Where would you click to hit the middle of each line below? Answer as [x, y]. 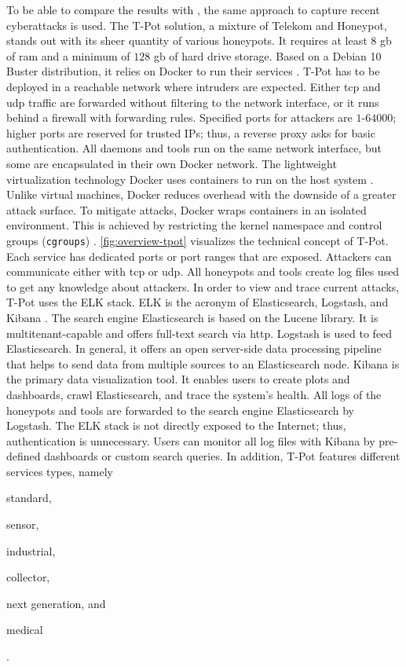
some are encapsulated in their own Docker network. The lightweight [172, 163]
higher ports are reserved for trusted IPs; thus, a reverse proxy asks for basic [191, 132]
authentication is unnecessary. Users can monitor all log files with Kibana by [191, 440]
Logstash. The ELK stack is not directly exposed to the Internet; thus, [176, 425]
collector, [28, 577]
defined [24, 456]
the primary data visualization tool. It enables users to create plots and [178, 379]
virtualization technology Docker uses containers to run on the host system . [190, 179]
